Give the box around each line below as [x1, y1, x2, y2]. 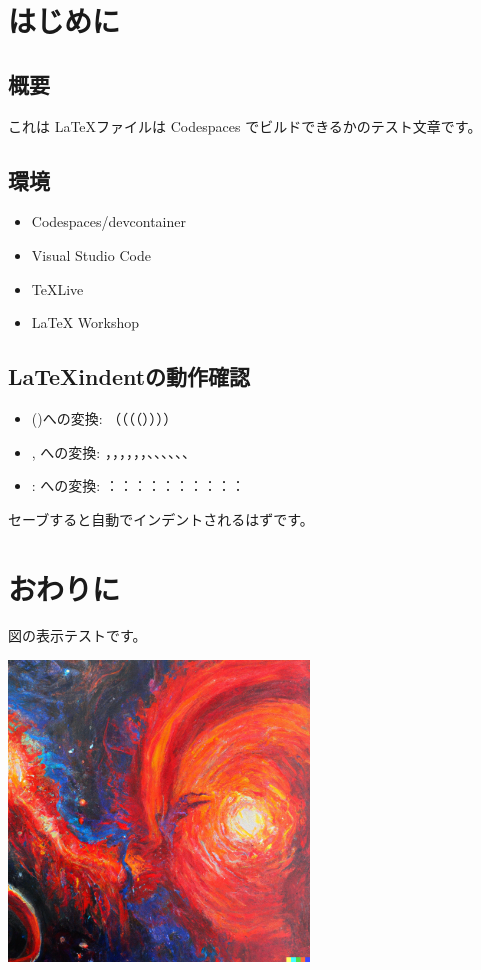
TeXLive [31, 278, 84, 299]
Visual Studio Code [31, 244, 151, 265]
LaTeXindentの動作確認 [8, 361, 251, 392]
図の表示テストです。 [8, 625, 147, 646]
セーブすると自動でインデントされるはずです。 [8, 508, 314, 529]
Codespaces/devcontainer [31, 211, 186, 232]
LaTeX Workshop [31, 312, 140, 333]
